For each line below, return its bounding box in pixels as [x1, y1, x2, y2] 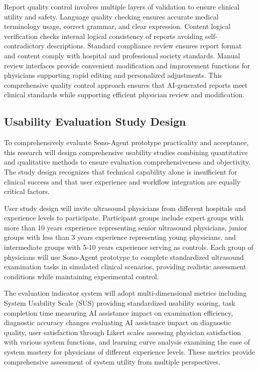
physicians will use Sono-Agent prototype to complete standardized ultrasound [4, 251, 244, 262]
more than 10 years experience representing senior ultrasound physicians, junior [4, 222, 247, 232]
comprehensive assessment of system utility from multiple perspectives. [4, 356, 221, 367]
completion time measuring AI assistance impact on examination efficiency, [4, 307, 233, 318]
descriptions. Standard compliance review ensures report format [47, 40, 242, 51]
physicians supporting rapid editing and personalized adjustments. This [4, 70, 222, 80]
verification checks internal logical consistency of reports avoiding [4, 30, 203, 41]
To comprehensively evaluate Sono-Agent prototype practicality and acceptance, [4, 137, 249, 148]
